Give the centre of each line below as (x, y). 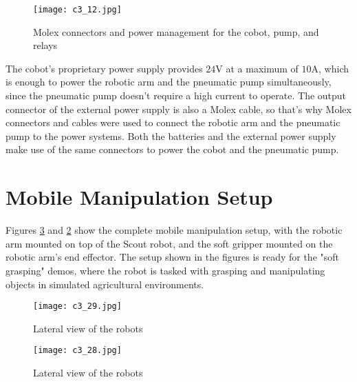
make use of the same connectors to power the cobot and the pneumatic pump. (172, 149)
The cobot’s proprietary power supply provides (104, 68)
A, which (330, 68)
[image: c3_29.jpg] (77, 306)
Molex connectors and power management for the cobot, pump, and (176, 31)
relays (45, 45)
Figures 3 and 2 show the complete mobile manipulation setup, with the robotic (174, 230)
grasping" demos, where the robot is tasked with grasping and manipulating (165, 270)
